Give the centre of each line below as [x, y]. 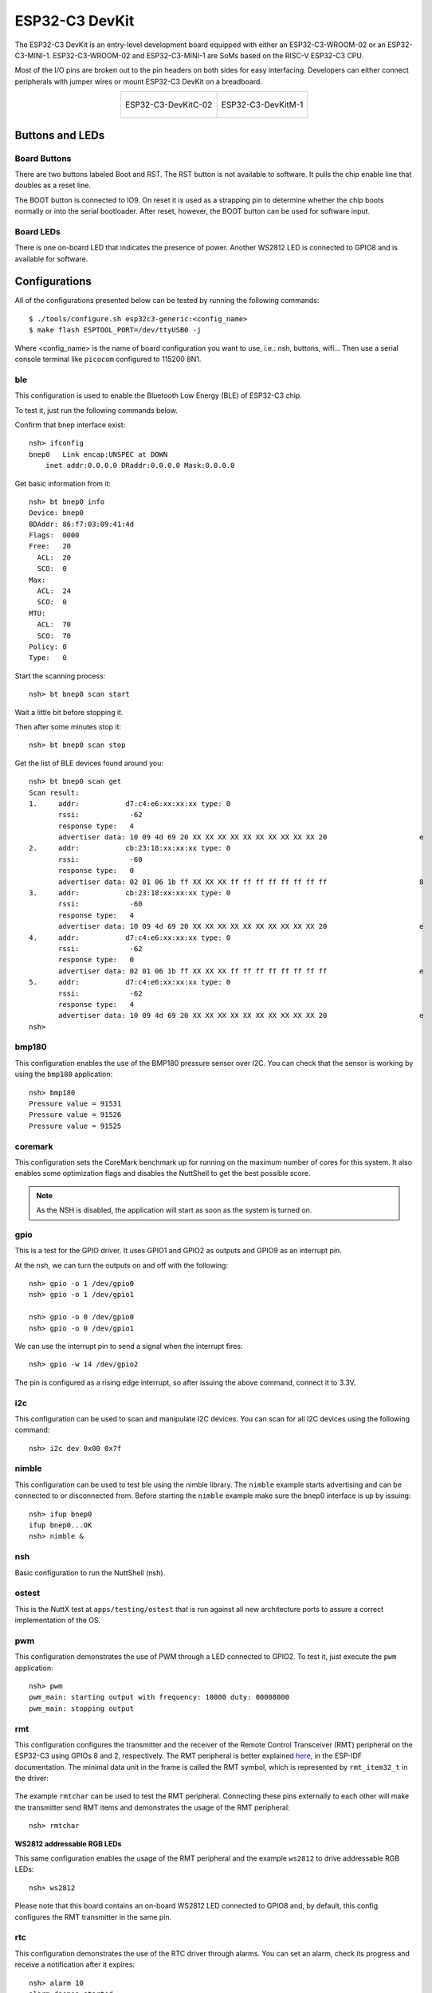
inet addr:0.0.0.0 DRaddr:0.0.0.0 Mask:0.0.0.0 [140, 466]
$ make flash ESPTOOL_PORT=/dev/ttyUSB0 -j [115, 330]
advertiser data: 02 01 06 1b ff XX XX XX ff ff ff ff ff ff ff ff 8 [241, 882]
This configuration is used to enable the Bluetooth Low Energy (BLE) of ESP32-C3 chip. [158, 395]
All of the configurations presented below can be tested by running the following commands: [167, 301]
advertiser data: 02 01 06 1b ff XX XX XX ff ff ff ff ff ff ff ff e [241, 971]
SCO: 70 [54, 635]
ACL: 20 [54, 557]
